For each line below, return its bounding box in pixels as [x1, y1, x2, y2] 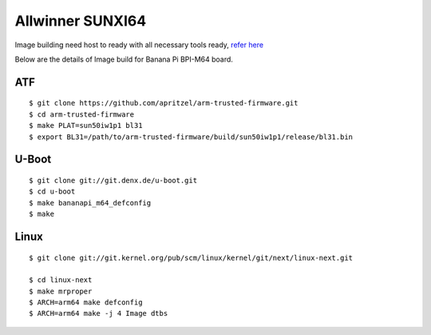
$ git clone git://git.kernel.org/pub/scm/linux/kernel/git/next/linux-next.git [29, 253, 354, 262]
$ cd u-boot [29, 187, 76, 196]
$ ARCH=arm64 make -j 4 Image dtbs [29, 309, 168, 318]
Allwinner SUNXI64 [14, 12, 147, 30]
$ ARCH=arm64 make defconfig [29, 298, 143, 307]
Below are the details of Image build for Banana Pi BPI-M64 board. [14, 54, 233, 64]
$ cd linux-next [29, 276, 93, 285]
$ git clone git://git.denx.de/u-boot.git [29, 176, 198, 185]
